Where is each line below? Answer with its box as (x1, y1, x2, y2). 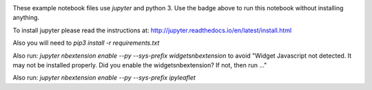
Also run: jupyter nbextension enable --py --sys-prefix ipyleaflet (12, 74, 196, 82)
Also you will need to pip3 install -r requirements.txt (12, 38, 160, 47)
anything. (12, 14, 40, 22)
